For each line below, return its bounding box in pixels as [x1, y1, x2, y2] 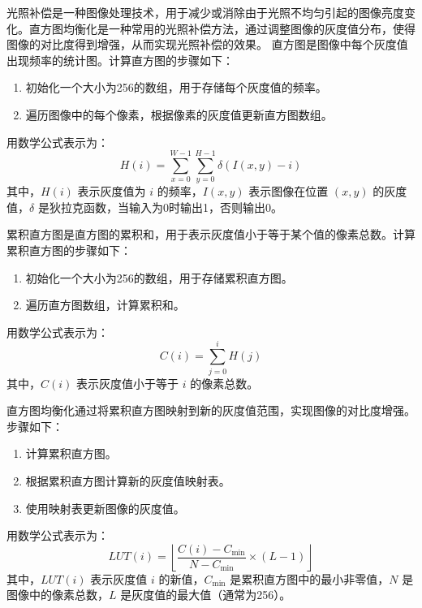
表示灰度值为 [77, 183, 146, 200]
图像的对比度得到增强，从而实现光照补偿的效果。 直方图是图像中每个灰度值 [6, 36, 408, 53]
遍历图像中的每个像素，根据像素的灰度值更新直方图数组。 [25, 106, 333, 123]
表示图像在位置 [248, 183, 329, 200]
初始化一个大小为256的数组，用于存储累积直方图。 [25, 269, 293, 286]
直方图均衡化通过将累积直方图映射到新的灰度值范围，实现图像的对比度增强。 [6, 402, 416, 419]
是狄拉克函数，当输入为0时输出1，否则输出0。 [37, 198, 282, 215]
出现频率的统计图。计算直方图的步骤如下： [6, 51, 234, 68]
